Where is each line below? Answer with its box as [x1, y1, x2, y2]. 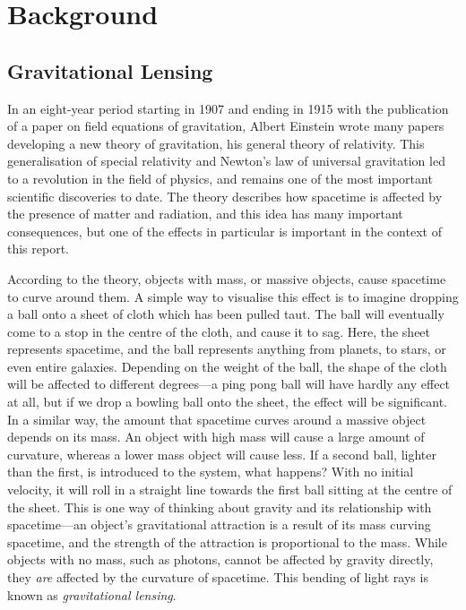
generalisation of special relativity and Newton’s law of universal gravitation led [7, 151, 445, 170]
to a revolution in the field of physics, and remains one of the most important [7, 168, 433, 187]
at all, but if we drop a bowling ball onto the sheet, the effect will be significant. [7, 392, 447, 411]
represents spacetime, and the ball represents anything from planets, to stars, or [7, 339, 446, 358]
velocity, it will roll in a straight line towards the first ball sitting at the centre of [7, 480, 453, 499]
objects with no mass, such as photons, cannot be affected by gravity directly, [7, 550, 434, 569]
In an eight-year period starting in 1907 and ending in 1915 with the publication [7, 99, 449, 117]
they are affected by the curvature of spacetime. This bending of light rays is [7, 568, 428, 587]
